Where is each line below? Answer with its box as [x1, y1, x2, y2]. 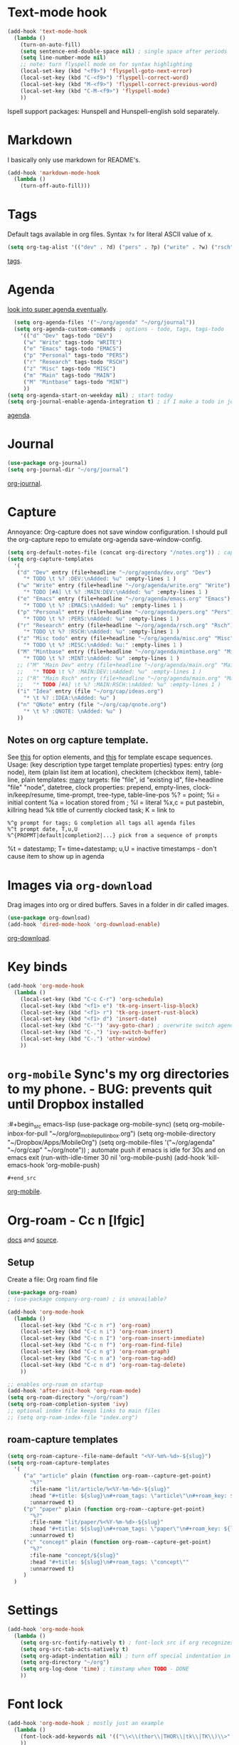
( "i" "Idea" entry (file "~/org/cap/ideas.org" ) [16, 688, 164, 695]
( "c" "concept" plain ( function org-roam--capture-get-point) [23, 1539, 212, 1546]
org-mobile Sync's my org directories [7, 1066, 230, 1082]
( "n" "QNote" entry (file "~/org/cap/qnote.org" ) [16, 701, 167, 708]
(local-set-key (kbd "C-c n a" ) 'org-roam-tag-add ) [20, 1354, 176, 1362]
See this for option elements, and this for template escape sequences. [7, 753, 213, 762]
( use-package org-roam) [7, 1289, 78, 1296]
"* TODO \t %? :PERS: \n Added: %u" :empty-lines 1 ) [23, 615, 180, 622]
